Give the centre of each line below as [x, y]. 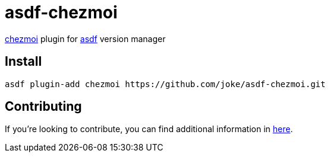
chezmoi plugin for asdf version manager [85, 39]
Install [23, 62]
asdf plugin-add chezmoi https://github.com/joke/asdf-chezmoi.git [165, 84]
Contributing [43, 107]
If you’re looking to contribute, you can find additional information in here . [149, 129]
